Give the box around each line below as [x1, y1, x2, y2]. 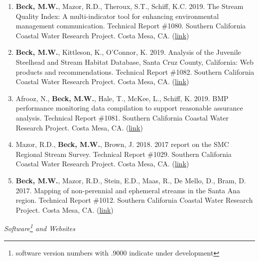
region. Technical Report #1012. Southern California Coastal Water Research [15, 195, 253, 205]
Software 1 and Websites [4, 222, 75, 233]
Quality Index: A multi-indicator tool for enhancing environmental [15, 10, 219, 21]
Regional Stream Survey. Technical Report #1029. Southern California [15, 148, 232, 159]
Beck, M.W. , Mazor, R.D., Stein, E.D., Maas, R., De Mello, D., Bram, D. [15, 175, 246, 185]
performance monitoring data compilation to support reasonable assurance [15, 103, 243, 113]
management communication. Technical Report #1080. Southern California [15, 20, 246, 31]
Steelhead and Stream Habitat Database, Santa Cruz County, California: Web [15, 56, 254, 67]
